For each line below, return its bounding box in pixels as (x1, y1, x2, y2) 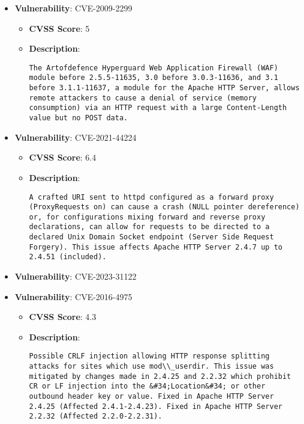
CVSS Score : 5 (29, 22, 90, 34)
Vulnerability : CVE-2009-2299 (14, 2, 133, 14)
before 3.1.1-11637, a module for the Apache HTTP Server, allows (29, 84, 300, 93)
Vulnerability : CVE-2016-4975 (14, 290, 133, 303)
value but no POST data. (29, 114, 128, 123)
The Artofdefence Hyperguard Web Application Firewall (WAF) (29, 63, 278, 72)
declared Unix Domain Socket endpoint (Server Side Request (29, 233, 274, 242)
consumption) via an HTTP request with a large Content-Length (29, 103, 287, 112)
